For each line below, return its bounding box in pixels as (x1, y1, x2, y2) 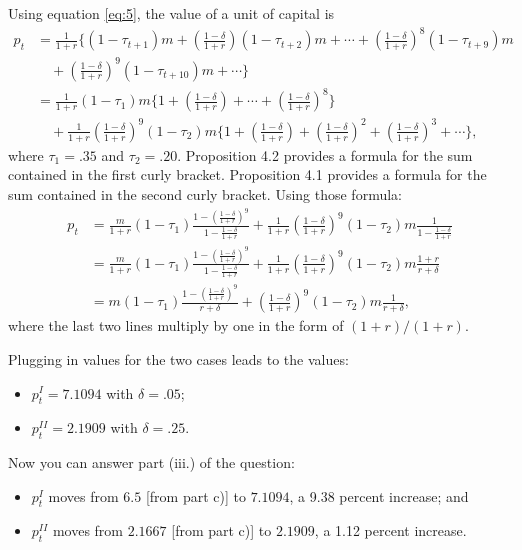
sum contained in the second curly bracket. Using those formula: (8, 183, 402, 204)
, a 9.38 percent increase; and (289, 485, 469, 506)
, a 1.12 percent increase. (314, 520, 467, 541)
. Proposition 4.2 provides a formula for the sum (177, 144, 473, 165)
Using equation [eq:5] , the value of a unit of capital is (8, 3, 335, 23)
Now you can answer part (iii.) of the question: (8, 452, 295, 473)
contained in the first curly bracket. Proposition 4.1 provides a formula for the (8, 164, 487, 185)
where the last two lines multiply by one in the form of (8, 315, 344, 336)
